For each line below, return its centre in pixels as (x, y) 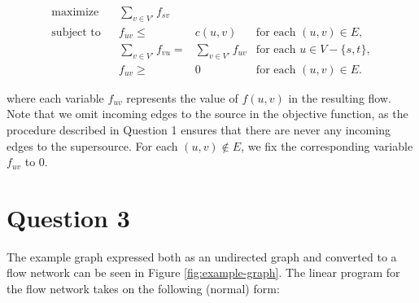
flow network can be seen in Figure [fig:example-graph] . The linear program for (203, 272)
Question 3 (68, 217)
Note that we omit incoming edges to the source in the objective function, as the (207, 114)
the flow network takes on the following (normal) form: (143, 288)
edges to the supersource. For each (92, 145)
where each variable (55, 97)
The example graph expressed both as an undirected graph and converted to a (202, 256)
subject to (76, 32)
